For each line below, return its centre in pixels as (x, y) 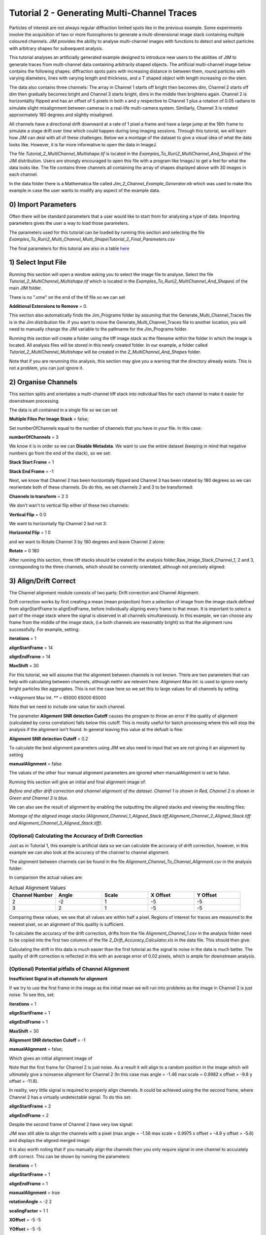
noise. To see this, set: (32, 995)
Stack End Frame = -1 (31, 471)
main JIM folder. (25, 288)
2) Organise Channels (43, 382)
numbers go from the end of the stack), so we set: (60, 453)
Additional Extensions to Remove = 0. (48, 306)
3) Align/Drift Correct (42, 581)
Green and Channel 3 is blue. (39, 798)
